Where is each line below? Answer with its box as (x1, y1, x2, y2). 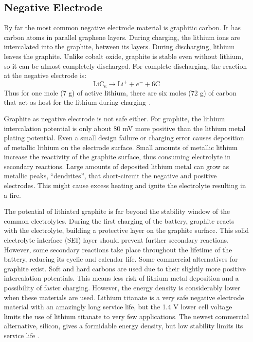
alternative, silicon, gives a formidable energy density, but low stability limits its (4, 321, 243, 331)
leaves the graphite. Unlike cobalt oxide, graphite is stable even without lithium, (4, 51, 243, 61)
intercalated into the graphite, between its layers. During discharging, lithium (4, 41, 235, 52)
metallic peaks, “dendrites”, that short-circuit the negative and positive (4, 171, 217, 181)
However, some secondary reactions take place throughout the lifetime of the (4, 244, 232, 254)
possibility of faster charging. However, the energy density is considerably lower (4, 283, 240, 292)
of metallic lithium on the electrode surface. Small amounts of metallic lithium (4, 142, 238, 152)
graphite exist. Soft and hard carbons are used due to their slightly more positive (4, 263, 246, 273)
